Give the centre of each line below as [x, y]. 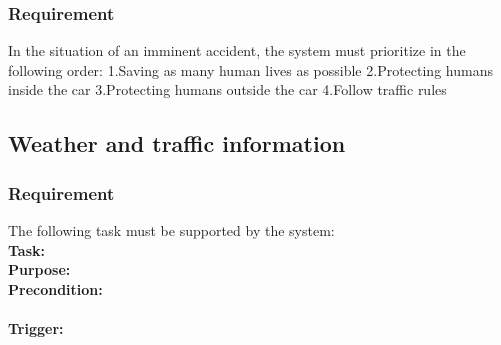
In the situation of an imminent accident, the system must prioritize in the [237, 50]
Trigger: [36, 327]
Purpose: [39, 269]
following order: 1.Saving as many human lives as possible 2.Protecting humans [250, 69]
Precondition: [55, 288]
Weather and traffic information [177, 143]
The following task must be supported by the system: [171, 230]
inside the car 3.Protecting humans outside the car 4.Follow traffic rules [227, 89]
